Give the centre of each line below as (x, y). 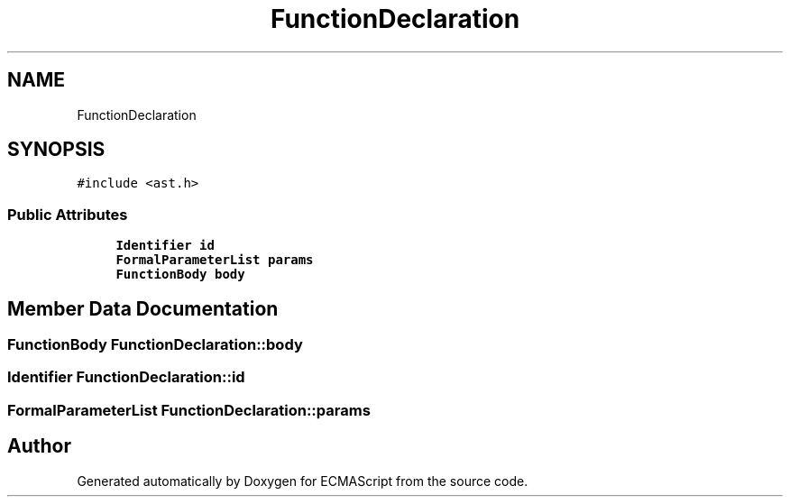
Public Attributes (68, 214)
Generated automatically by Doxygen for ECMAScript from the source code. (303, 481)
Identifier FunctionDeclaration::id (126, 377)
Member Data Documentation (143, 308)
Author (39, 446)
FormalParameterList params (215, 260)
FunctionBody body (180, 275)
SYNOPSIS (56, 150)
